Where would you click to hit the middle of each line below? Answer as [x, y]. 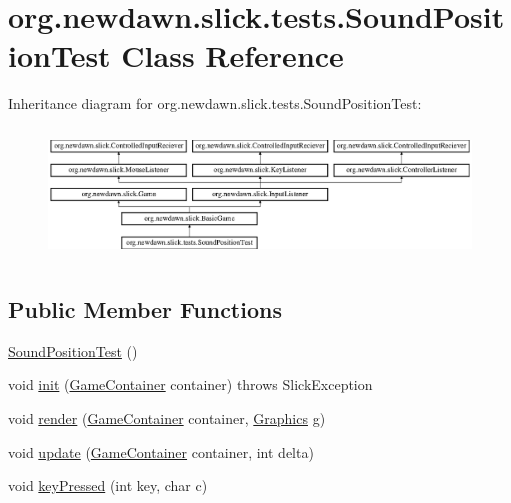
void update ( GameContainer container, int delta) [161, 451]
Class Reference [232, 55]
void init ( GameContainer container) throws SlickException [190, 384]
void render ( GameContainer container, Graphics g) [167, 418]
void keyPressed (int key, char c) [108, 485]
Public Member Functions [145, 309]
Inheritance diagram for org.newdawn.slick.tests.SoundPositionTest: [215, 103]
